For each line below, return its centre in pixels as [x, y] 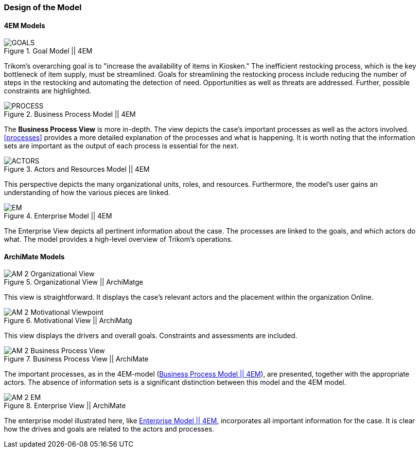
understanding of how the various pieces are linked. [87, 193]
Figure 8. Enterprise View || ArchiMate [65, 406]
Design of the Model [43, 7]
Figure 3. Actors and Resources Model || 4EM [77, 169]
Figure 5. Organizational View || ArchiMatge [74, 282]
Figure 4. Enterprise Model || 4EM [58, 216]
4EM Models [25, 25]
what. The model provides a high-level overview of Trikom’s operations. [118, 239]
